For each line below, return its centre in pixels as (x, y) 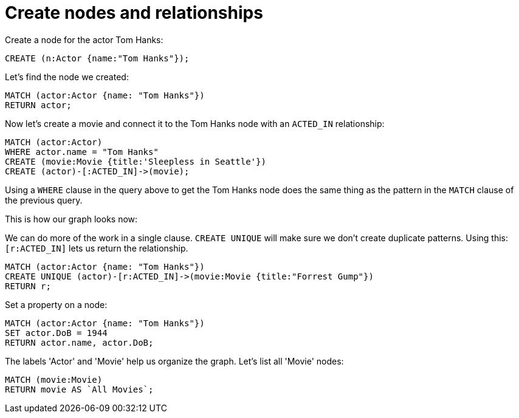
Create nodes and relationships (134, 13)
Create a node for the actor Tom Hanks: (84, 39)
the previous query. (44, 200)
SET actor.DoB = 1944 (56, 333)
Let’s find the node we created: (67, 77)
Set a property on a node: (56, 304)
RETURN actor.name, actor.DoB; (79, 342)
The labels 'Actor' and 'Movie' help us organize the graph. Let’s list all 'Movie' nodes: (174, 361)
